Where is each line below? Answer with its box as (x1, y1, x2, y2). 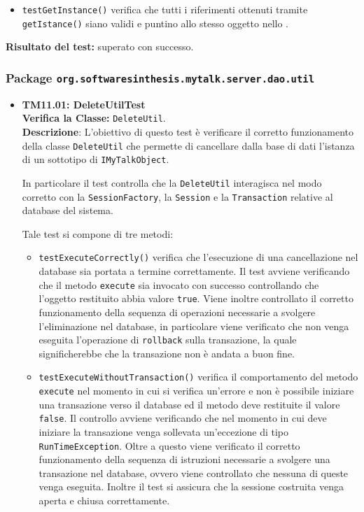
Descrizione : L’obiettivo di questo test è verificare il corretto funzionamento (22, 124, 354, 138)
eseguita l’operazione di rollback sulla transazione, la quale (38, 332, 297, 347)
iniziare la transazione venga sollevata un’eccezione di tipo (38, 424, 289, 439)
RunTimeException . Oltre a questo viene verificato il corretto (38, 438, 300, 453)
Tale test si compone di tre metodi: (22, 226, 174, 241)
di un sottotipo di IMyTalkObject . (22, 152, 169, 166)
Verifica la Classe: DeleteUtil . (22, 111, 166, 125)
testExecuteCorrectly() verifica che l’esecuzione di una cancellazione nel (38, 250, 358, 264)
